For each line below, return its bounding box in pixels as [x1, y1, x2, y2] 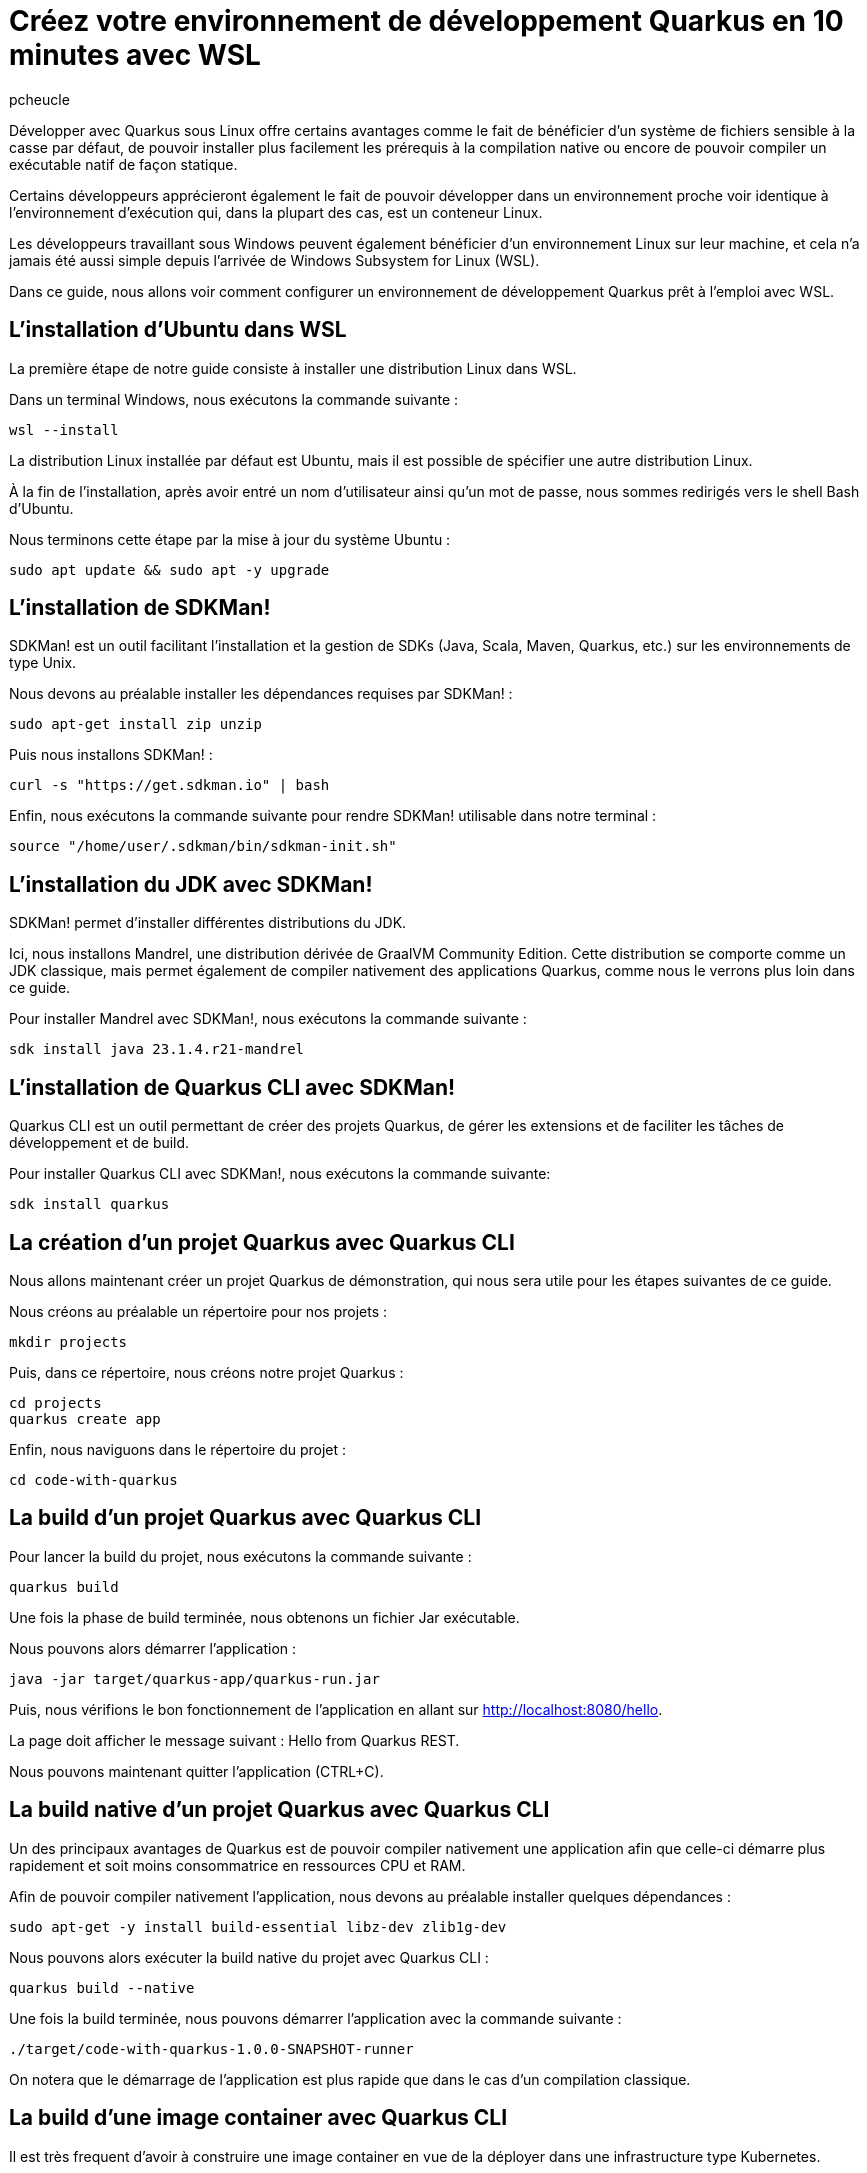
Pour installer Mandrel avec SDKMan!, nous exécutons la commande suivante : [9, 1010, 527, 1028]
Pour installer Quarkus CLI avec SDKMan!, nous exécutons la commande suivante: [9, 1165, 551, 1183]
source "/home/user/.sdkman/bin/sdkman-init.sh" [9, 838, 397, 855]
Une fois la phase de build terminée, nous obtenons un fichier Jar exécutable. [9, 1608, 520, 1626]
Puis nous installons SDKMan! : [9, 746, 213, 764]
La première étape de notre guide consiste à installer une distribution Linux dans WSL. [9, 359, 577, 377]
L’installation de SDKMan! [9, 595, 271, 621]
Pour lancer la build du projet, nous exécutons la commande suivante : [9, 1547, 472, 1565]
